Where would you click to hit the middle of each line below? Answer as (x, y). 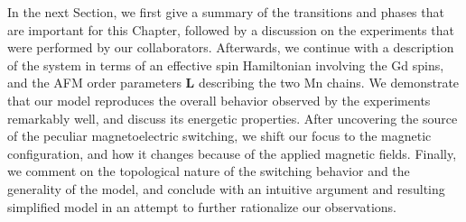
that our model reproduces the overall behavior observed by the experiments (219, 100)
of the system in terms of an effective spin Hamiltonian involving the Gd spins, (226, 65)
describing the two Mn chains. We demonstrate (329, 83)
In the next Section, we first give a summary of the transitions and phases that (226, 12)
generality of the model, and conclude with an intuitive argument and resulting (226, 188)
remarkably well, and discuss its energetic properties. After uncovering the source (233, 118)
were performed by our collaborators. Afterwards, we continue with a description (231, 47)
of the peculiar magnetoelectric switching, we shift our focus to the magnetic (219, 136)
